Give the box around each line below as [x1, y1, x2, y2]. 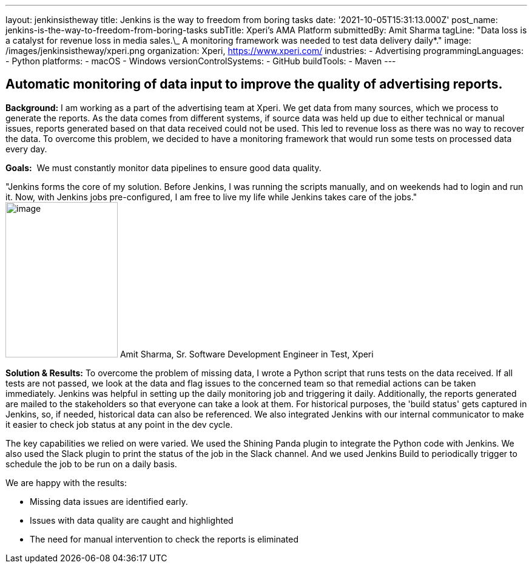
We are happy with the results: [5, 477, 127, 488]
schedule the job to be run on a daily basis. [5, 458, 177, 469]
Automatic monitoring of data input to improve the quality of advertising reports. [5, 76, 503, 92]
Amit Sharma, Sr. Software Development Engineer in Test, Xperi [120, 348, 374, 359]
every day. [5, 143, 47, 154]
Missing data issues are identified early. [30, 496, 188, 507]
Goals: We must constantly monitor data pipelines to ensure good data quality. [5, 162, 322, 173]
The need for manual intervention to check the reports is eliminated [30, 533, 298, 544]
